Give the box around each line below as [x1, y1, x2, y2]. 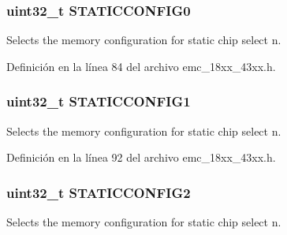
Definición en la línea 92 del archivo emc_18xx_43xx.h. [6, 149, 276, 166]
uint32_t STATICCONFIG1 [6, 91, 191, 111]
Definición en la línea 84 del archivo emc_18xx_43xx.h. [6, 58, 276, 74]
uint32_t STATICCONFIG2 [6, 182, 191, 202]
